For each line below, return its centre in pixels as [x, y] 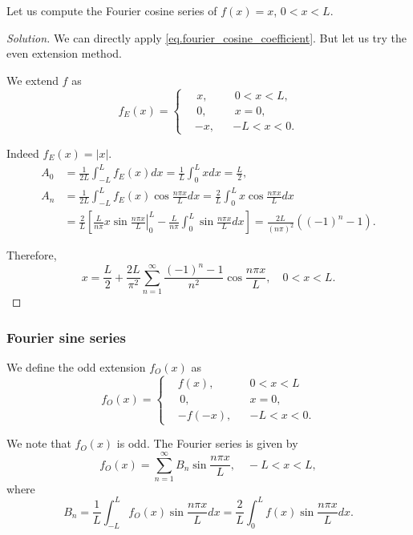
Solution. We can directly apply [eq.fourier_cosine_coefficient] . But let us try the [207, 37]
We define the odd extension [76, 366]
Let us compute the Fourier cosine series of [112, 10]
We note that [39, 443]
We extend [32, 80]
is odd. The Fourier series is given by [207, 443]
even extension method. [64, 53]
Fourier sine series [66, 337]
